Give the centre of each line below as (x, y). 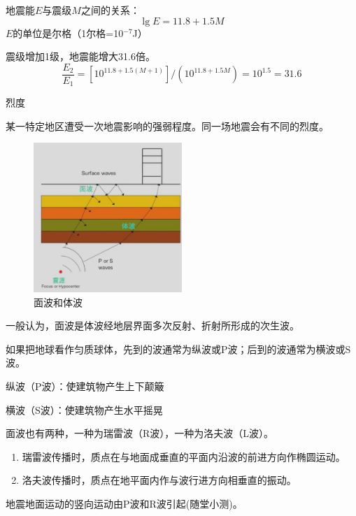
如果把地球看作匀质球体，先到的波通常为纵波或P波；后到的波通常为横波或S (178, 349)
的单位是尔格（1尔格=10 (68, 33)
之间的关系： (110, 10)
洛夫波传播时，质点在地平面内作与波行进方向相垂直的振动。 (159, 480)
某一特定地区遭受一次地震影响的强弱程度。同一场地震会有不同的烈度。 (167, 126)
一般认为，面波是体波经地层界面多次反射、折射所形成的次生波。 (152, 325)
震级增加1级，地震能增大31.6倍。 (80, 56)
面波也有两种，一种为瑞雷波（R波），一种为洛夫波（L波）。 (140, 433)
